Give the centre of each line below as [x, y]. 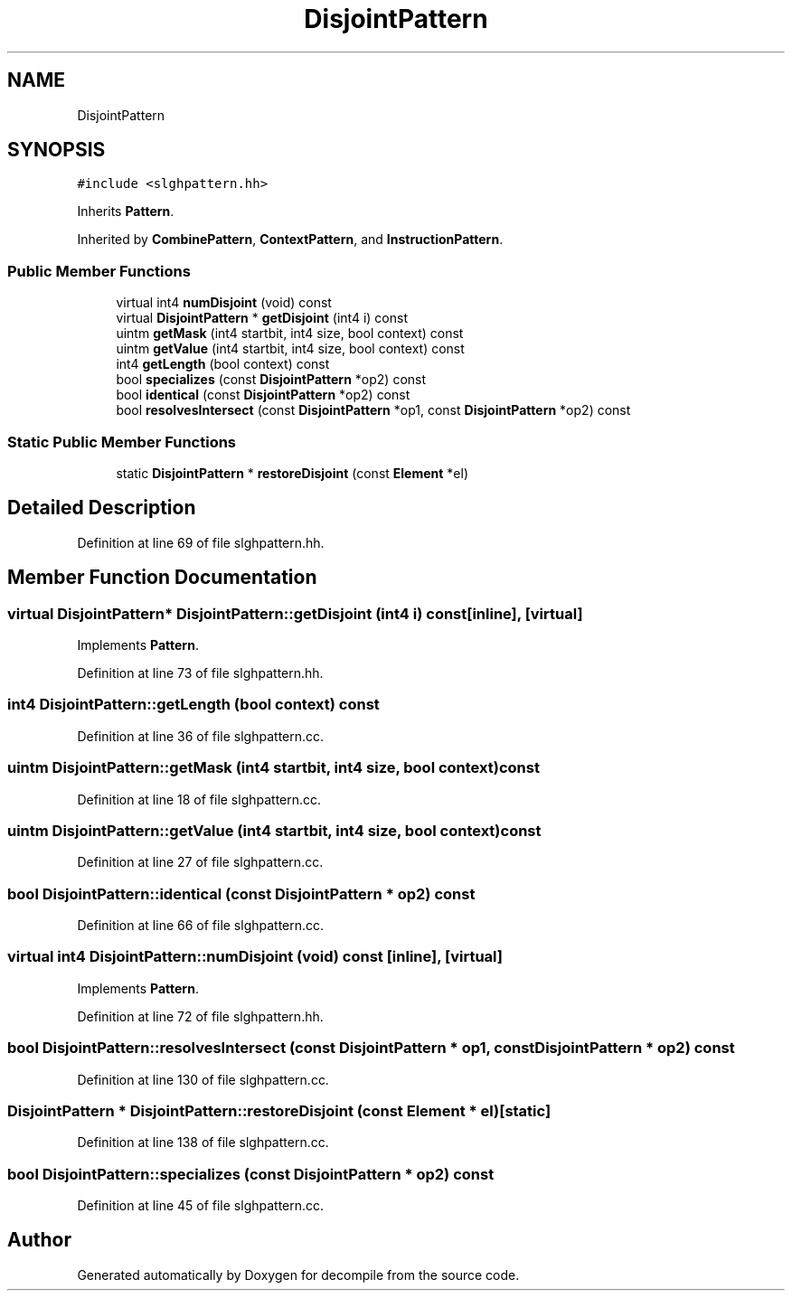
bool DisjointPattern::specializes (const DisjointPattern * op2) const [251, 1174]
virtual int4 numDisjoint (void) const [224, 303]
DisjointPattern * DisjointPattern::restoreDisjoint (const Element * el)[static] [279, 1110]
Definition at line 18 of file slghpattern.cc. [199, 799]
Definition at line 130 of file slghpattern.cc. [203, 1079]
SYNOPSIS [57, 150]
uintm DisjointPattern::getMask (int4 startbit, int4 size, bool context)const [273, 768]
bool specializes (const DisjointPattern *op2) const [271, 380]
